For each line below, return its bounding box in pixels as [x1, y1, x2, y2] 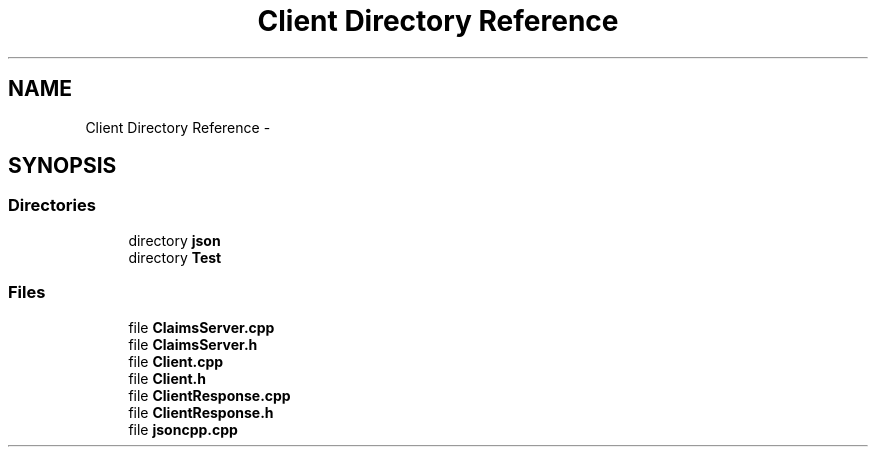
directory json [128, 231, 221, 249]
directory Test [128, 248, 222, 266]
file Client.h [128, 369, 206, 387]
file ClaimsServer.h [128, 335, 258, 353]
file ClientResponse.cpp [128, 386, 291, 404]
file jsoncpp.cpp [128, 420, 238, 438]
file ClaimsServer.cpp [128, 318, 275, 336]
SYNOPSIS [8, 153, 117, 179]
